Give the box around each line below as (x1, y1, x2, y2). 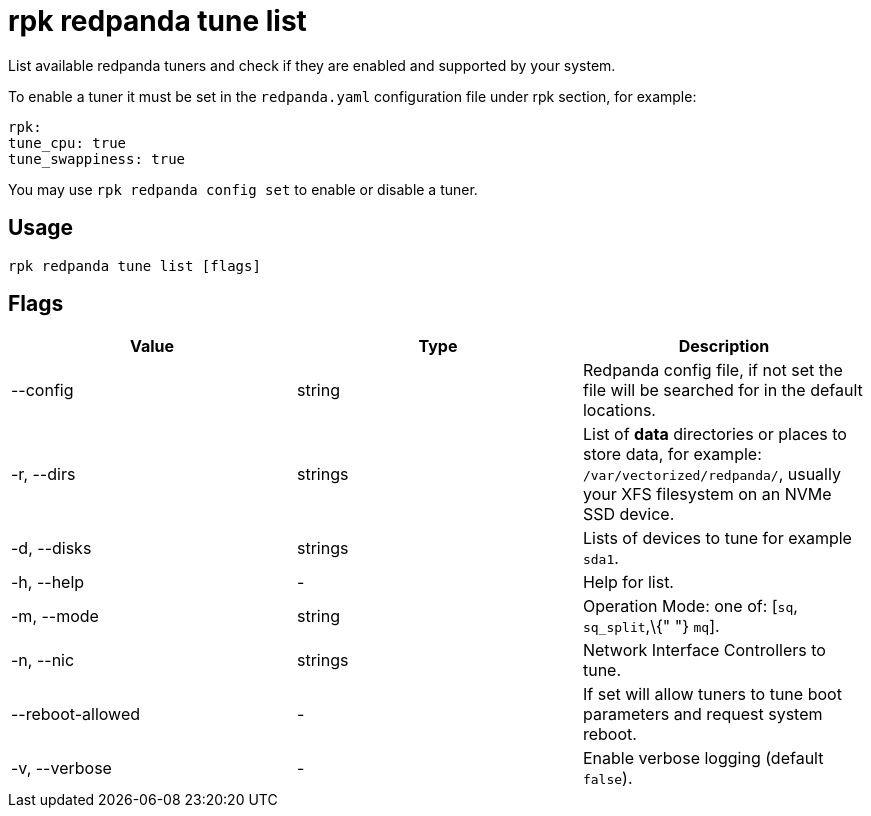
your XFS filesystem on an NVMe (582, 484, 832, 505)
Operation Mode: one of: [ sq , (582, 596, 798, 617)
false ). (582, 768, 633, 789)
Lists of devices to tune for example (582, 528, 852, 549)
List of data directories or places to (582, 424, 847, 445)
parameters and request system (582, 704, 823, 725)
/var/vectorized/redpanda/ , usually (582, 464, 841, 485)
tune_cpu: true (8, 134, 127, 151)
